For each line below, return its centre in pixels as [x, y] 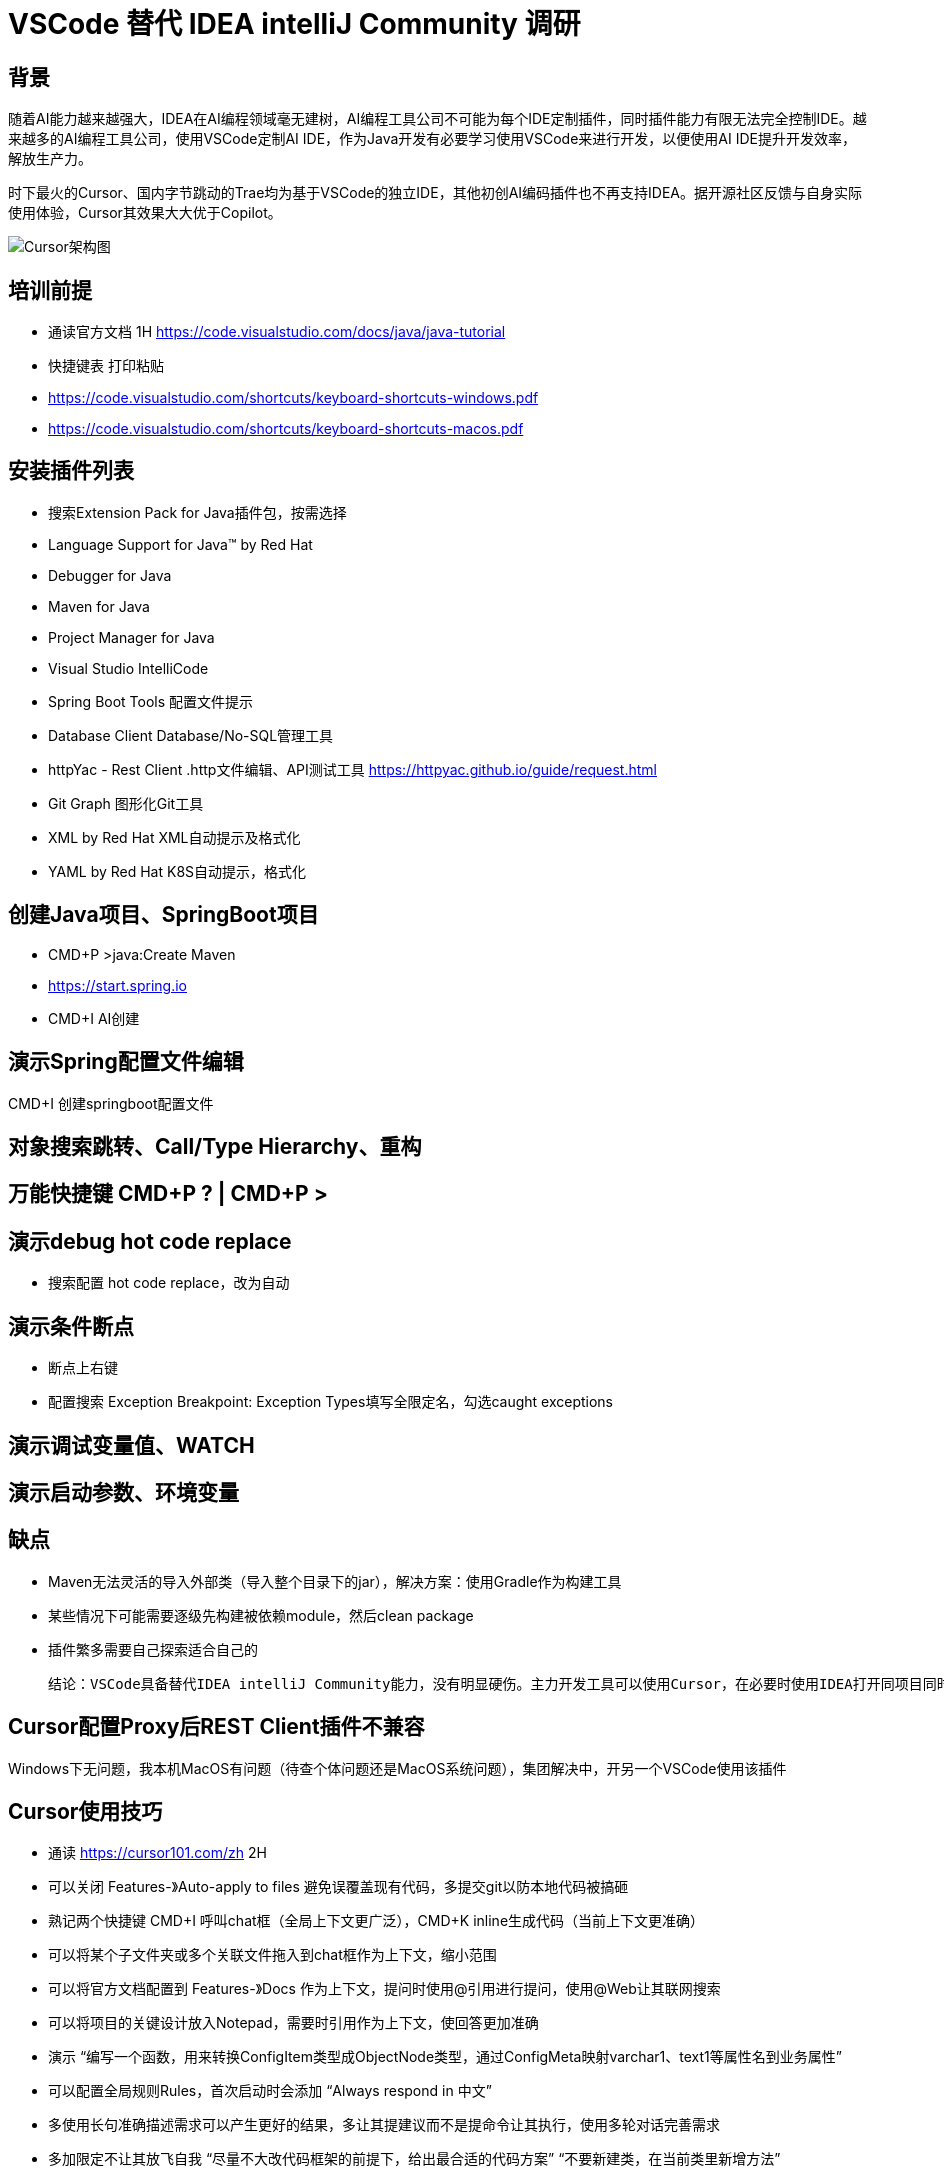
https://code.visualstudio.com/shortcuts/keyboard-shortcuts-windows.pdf [293, 398]
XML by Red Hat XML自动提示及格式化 [174, 837]
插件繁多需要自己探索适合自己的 [153, 1649]
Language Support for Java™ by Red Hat [180, 544]
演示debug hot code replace [150, 1241]
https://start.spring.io [117, 985]
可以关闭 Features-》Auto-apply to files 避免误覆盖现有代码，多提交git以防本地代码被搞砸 [338, 1887]
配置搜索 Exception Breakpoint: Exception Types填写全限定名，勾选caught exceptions [331, 1402]
